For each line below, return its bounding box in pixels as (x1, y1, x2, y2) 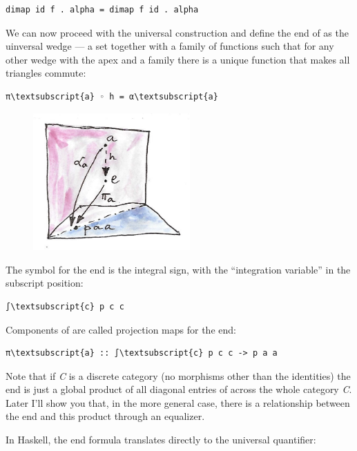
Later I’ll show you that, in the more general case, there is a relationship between (6, 395, 350, 410)
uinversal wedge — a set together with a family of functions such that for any (6, 39, 334, 53)
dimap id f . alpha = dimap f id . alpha (6, 5, 199, 15)
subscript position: (6, 276, 84, 290)
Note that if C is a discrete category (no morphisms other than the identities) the (6, 368, 351, 383)
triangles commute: (6, 66, 86, 80)
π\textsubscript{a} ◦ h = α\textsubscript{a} (6, 91, 218, 102)
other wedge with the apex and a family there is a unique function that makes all (6, 52, 350, 66)
